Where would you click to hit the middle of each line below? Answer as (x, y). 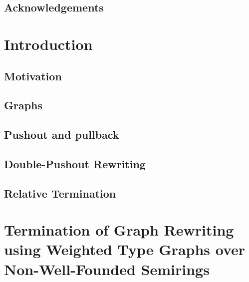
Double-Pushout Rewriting (75, 163)
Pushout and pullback (62, 135)
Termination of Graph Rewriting (119, 230)
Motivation (33, 76)
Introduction (48, 44)
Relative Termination (60, 193)
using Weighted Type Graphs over (125, 249)
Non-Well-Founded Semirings (107, 269)
